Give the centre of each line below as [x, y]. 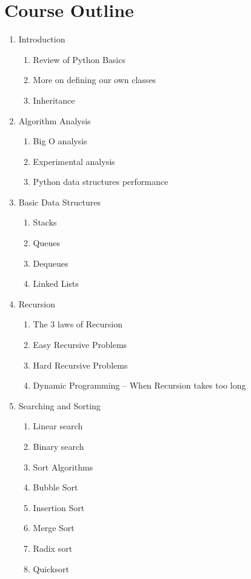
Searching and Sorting [59, 405]
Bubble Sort [55, 487]
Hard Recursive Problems [80, 365]
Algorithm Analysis [55, 120]
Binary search [59, 446]
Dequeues [51, 263]
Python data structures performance [101, 182]
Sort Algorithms [63, 467]
